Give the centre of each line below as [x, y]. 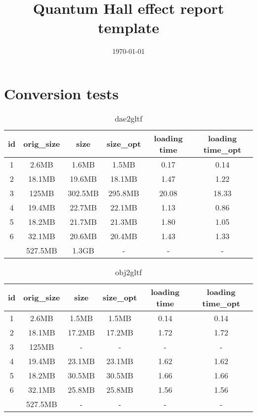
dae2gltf [128, 118]
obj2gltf [128, 272]
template [128, 27]
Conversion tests [62, 93]
